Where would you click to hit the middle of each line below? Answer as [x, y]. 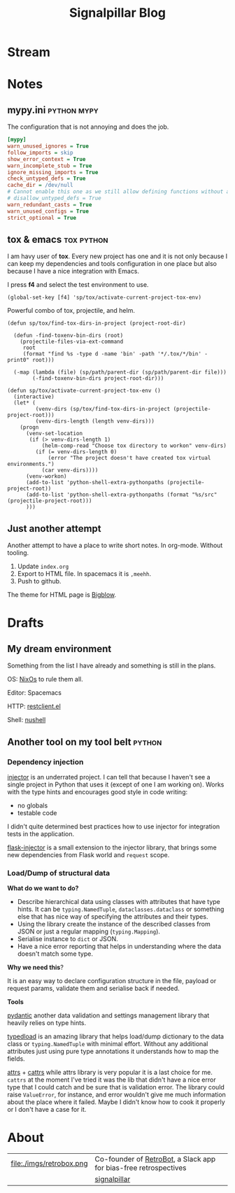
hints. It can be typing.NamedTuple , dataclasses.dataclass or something [121, 909]
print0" [19, 360]
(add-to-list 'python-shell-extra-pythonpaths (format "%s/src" [121, 495]
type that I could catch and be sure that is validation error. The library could [116, 1087]
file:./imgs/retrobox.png [50, 1164]
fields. [16, 1059]
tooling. [18, 553]
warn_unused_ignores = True [48, 146]
